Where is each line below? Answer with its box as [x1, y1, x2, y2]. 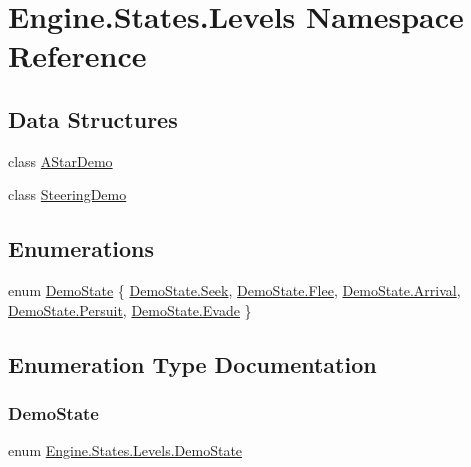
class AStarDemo [8, 150, 113, 171]
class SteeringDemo [8, 184, 127, 205]
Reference [8, 35, 147, 76]
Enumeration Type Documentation [8, 348, 377, 379]
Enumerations [8, 233, 155, 264]
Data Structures [8, 103, 178, 134]
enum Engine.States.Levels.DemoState [8, 440, 243, 461]
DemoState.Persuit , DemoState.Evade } [8, 299, 252, 320]
